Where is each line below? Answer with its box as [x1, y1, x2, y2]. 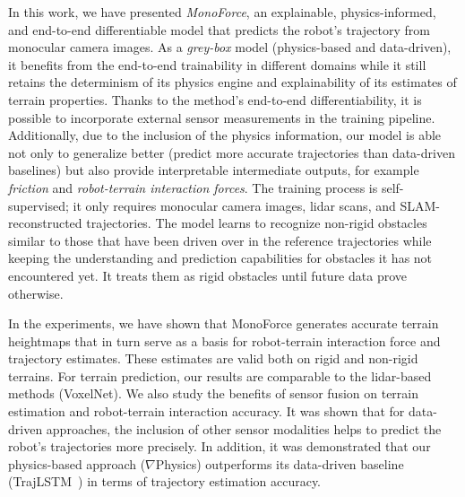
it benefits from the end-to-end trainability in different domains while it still [8, 55, 426, 74]
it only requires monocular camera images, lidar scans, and [73, 196, 396, 214]
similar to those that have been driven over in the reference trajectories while [8, 231, 432, 249]
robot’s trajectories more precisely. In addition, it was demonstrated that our [8, 437, 431, 456]
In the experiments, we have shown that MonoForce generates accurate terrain [8, 314, 439, 333]
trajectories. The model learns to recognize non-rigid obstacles [86, 214, 427, 232]
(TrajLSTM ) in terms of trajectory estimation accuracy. [8, 472, 322, 491]
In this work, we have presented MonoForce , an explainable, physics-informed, [8, 3, 436, 21]
